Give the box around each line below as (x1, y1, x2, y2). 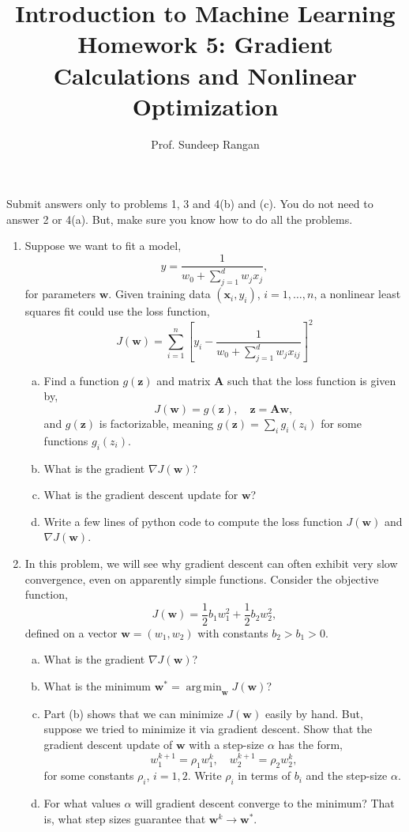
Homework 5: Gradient (77, 28, 333, 60)
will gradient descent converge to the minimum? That (135, 795, 395, 811)
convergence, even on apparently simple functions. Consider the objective (24, 570, 379, 587)
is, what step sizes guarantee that (43, 810, 206, 826)
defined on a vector (24, 624, 118, 641)
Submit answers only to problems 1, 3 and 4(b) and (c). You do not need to (6, 195, 373, 212)
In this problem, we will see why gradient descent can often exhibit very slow (24, 554, 398, 571)
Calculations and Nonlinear (53, 59, 358, 91)
